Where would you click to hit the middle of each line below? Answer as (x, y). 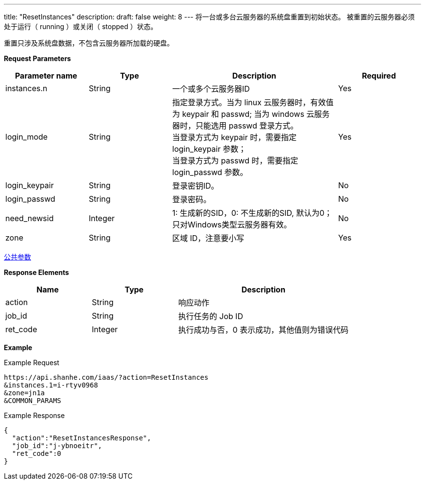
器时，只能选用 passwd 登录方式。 (235, 126)
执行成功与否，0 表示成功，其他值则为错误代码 (263, 330)
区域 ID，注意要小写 (208, 238)
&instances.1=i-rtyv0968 (51, 385)
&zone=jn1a (25, 393)
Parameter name (46, 76)
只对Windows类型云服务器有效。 (232, 225)
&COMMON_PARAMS (33, 401)
